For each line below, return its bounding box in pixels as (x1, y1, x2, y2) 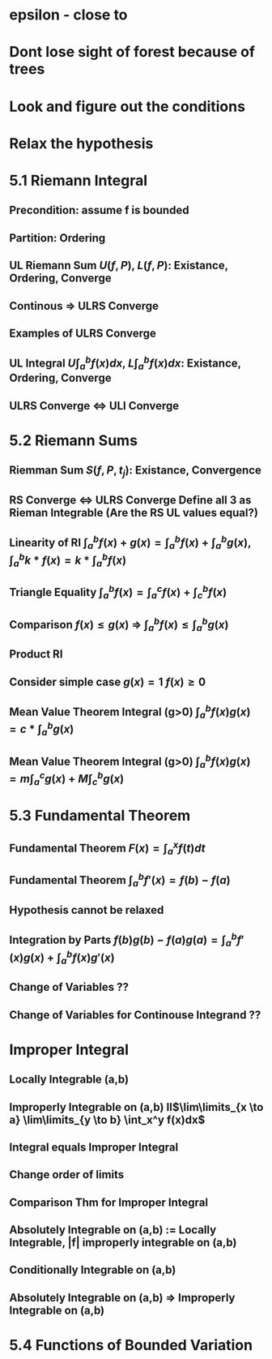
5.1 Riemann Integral (9, 171, 148, 190)
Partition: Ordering (9, 231, 106, 245)
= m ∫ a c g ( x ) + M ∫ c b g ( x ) (9, 770, 125, 788)
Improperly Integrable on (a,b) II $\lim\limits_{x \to (9, 1100, 264, 1114)
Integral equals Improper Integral (9, 1140, 179, 1154)
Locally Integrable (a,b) (9, 1073, 129, 1087)
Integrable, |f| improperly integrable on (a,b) (9, 1236, 237, 1250)
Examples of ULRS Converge (9, 326, 157, 340)
